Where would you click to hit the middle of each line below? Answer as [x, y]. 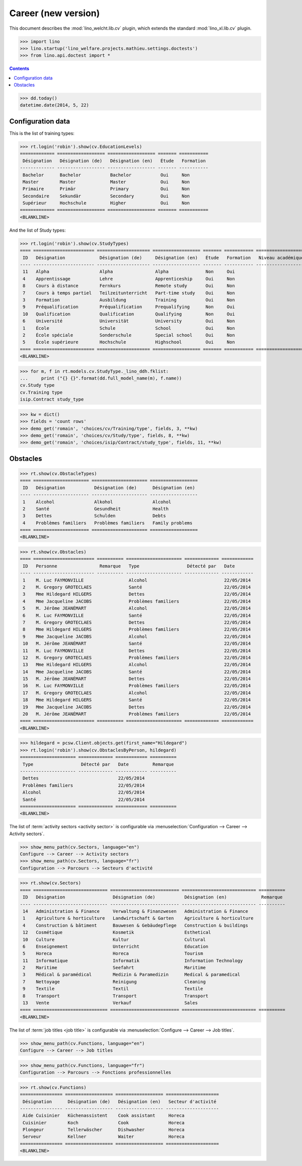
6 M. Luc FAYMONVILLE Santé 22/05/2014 [137, 615]
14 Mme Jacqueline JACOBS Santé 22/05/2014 [137, 672]
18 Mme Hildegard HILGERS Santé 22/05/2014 [137, 700]
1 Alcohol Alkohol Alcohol [97, 502]
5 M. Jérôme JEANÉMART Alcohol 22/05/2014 [137, 608]
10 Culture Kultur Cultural [114, 939]
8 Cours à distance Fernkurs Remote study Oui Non [129, 286]
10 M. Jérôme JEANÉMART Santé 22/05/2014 [137, 644]
